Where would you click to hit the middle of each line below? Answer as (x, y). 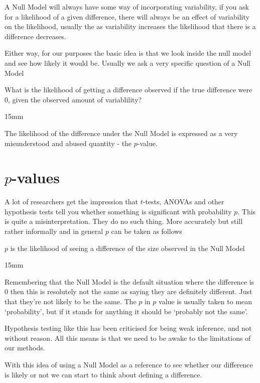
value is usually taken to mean (206, 301)
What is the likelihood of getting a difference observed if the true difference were (128, 90)
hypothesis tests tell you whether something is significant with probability (118, 211)
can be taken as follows (147, 231)
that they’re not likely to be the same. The (71, 301)
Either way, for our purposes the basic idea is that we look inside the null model (128, 53)
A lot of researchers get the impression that (72, 202)
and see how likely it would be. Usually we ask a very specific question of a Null (127, 62)
